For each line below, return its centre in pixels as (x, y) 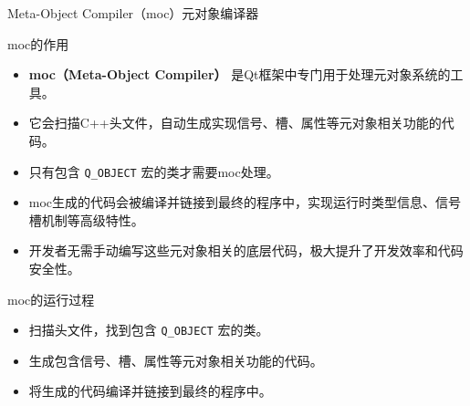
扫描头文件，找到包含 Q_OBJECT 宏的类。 (149, 330)
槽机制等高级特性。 (86, 219)
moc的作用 (38, 43)
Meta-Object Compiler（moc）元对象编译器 (133, 13)
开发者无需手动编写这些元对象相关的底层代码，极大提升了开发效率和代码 (246, 250)
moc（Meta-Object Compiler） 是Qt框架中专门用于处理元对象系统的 (240, 74)
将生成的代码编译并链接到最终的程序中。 (150, 391)
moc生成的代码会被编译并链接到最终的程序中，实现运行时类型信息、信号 (245, 202)
